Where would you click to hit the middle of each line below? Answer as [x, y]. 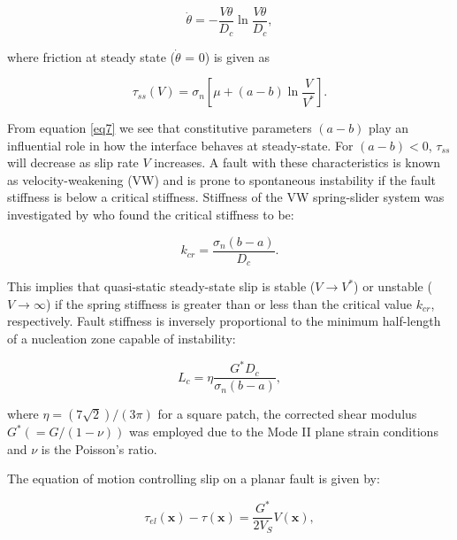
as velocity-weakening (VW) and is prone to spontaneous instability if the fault [222, 179]
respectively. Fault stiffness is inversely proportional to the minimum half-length [224, 321]
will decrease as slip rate [73, 162]
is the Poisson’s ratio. [99, 448]
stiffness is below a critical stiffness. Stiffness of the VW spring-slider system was [226, 197]
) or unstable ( [393, 286]
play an [389, 128]
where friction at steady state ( [91, 56]
